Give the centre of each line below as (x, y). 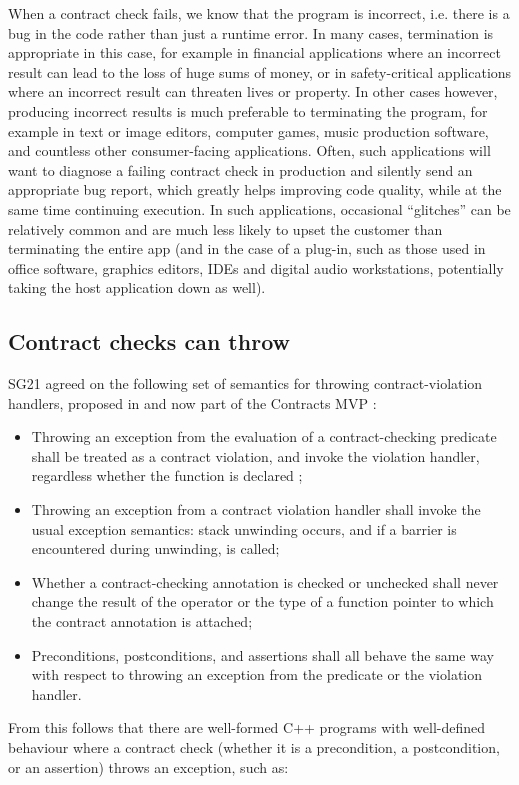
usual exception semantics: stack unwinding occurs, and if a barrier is (244, 528)
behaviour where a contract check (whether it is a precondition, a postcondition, (254, 747)
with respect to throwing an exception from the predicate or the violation (257, 674)
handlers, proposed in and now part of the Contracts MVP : (192, 402)
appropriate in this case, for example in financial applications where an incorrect (254, 52)
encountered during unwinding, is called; (155, 548)
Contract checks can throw (149, 341)
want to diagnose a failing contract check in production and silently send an (240, 169)
